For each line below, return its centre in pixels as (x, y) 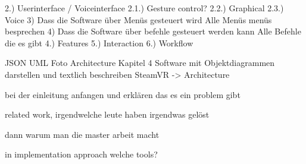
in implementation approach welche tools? (81, 154)
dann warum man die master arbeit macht (82, 134)
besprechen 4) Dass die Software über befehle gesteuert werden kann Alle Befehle (153, 31)
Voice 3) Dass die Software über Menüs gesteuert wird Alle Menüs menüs (138, 19)
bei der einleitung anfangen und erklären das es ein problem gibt (123, 94)
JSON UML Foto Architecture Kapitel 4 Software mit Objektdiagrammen (140, 63)
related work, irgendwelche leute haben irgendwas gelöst (107, 114)
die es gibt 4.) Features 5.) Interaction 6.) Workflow (99, 42)
